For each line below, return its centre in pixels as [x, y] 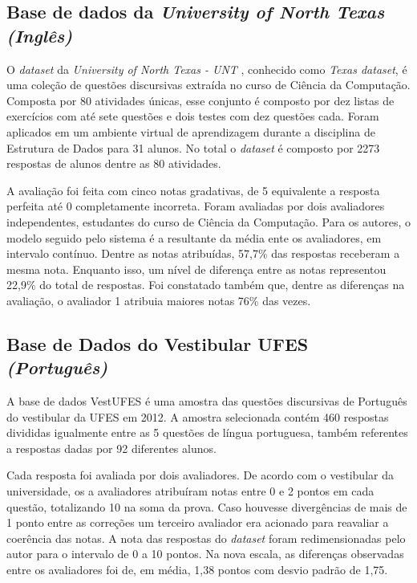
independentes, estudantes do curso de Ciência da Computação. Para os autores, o [208, 221]
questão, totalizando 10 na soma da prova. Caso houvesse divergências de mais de [207, 506]
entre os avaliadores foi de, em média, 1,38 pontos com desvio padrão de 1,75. [197, 570]
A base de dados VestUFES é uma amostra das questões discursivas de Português [207, 401]
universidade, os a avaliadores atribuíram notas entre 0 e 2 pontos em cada [190, 491]
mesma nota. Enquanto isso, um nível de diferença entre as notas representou [196, 269]
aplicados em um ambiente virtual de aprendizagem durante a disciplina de [191, 131]
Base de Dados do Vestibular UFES [158, 343]
